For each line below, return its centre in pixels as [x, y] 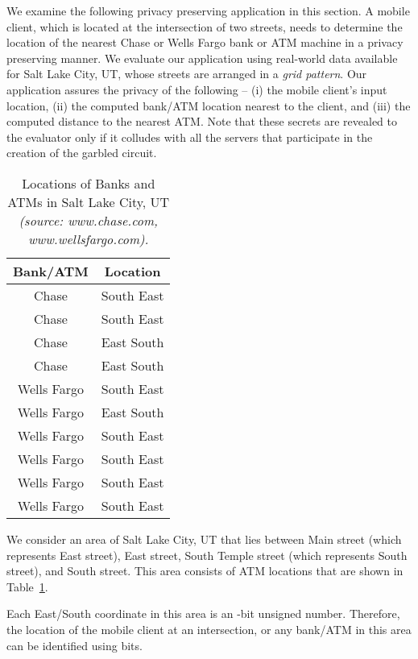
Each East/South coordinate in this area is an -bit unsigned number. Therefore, [203, 613]
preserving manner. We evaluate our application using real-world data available [202, 58]
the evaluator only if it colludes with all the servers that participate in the [190, 137]
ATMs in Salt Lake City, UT [89, 201]
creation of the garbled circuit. [82, 153]
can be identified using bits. [74, 645]
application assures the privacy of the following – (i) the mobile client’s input [197, 89]
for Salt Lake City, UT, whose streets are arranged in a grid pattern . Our [187, 74]
